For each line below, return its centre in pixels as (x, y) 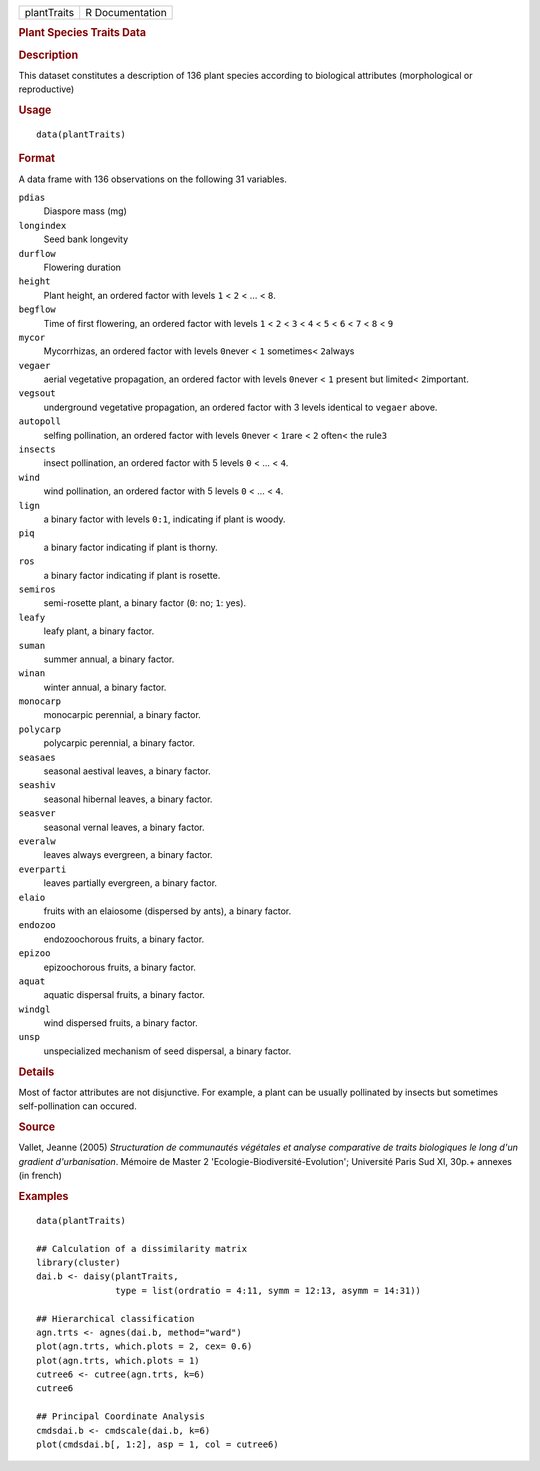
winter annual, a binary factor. (105, 687)
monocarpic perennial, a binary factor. (122, 715)
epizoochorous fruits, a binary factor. (120, 967)
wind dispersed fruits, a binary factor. (121, 1023)
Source (37, 1127)
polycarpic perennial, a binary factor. (119, 743)
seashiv (37, 785)
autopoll (40, 421)
